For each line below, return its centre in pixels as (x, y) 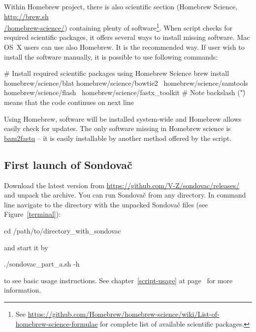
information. (23, 290)
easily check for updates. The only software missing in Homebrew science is (117, 128)
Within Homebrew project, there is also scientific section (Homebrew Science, (121, 6)
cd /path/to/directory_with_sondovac (63, 230)
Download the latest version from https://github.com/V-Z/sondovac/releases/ (122, 185)
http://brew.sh (26, 16)
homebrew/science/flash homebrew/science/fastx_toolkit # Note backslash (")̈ (125, 92)
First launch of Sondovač (68, 164)
